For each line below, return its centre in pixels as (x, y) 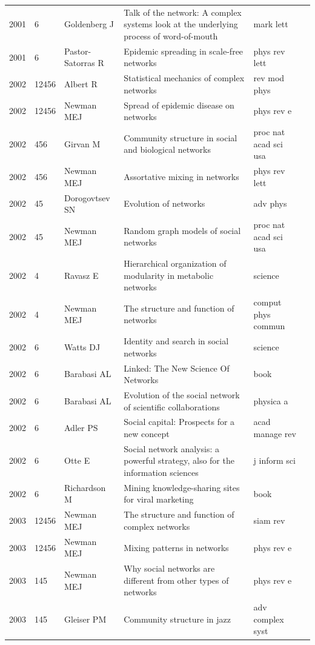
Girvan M (82, 143)
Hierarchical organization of (175, 263)
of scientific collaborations (172, 406)
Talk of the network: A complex (183, 12)
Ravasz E (81, 275)
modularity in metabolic (169, 275)
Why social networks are (169, 568)
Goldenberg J (89, 24)
